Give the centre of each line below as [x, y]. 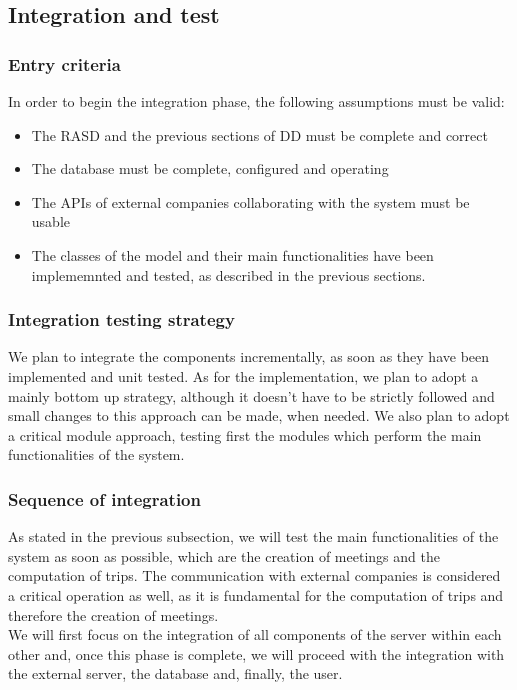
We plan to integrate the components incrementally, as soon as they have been [249, 356]
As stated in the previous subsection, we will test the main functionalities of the [253, 536]
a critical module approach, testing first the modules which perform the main [245, 434]
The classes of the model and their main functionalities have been [232, 254]
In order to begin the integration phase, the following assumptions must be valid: [256, 101]
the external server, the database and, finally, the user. [175, 673]
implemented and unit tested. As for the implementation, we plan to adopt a [243, 375]
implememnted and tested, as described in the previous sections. [228, 274]
